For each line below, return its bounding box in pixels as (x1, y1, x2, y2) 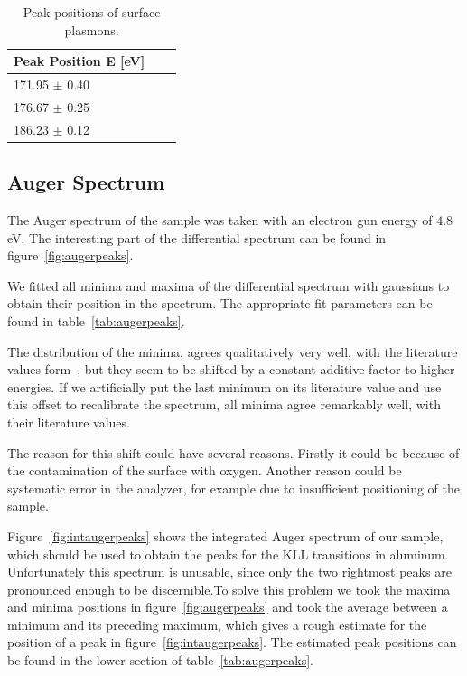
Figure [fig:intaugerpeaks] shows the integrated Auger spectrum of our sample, (7, 526, 444, 545)
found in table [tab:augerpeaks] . (7, 311, 185, 330)
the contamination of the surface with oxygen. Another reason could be (7, 461, 402, 480)
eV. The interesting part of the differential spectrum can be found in (7, 228, 387, 247)
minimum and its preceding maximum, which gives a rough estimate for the (7, 615, 427, 634)
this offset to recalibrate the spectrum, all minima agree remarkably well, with (7, 395, 441, 414)
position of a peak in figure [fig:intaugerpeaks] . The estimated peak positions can (7, 633, 457, 652)
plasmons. (64, 20, 119, 39)
